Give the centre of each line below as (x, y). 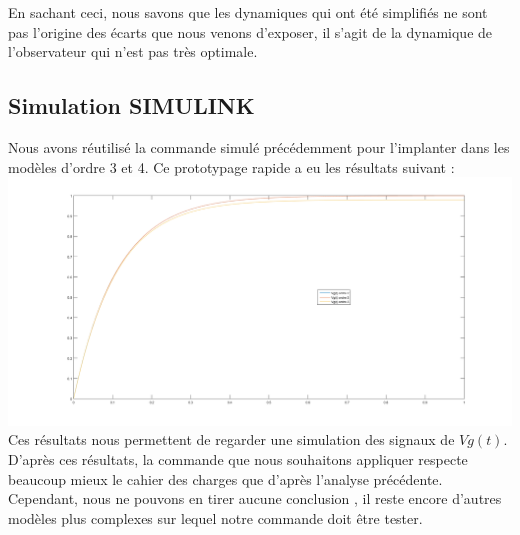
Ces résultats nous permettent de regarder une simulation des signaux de (231, 439)
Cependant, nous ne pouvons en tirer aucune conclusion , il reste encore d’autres (255, 498)
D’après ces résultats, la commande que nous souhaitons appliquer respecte (238, 458)
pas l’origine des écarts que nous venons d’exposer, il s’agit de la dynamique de (250, 31)
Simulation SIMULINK (131, 105)
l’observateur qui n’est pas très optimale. (133, 51)
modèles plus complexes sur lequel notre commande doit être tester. (215, 517)
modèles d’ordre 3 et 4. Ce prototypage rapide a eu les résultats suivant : (231, 166)
